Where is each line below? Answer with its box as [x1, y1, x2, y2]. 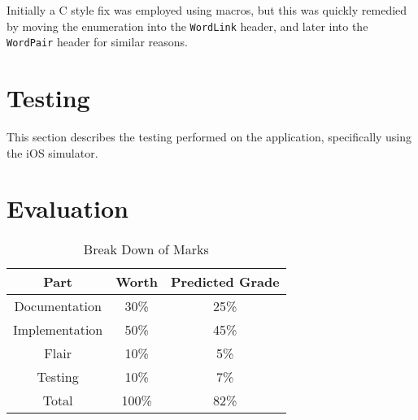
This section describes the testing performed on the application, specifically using [7, 128, 412, 145]
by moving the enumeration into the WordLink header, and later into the [7, 17, 368, 34]
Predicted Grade [170, 272, 280, 292]
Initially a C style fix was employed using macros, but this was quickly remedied [7, 2, 407, 18]
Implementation [13, 320, 103, 340]
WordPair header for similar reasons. [7, 33, 188, 50]
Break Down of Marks [83, 240, 209, 259]
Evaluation [7, 192, 128, 225]
